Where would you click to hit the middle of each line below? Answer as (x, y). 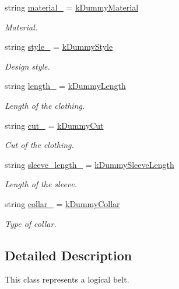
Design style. (27, 66)
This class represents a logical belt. (67, 279)
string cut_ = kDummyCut (54, 125)
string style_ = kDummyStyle (59, 47)
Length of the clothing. (45, 105)
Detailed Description (69, 255)
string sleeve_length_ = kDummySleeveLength (89, 164)
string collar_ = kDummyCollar (62, 203)
